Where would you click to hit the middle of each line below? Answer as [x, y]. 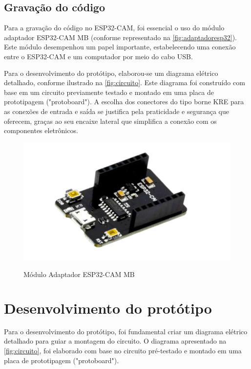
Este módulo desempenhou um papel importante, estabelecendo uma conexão [120, 47]
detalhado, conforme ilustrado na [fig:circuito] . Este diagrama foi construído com [125, 82]
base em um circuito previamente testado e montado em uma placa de [109, 92]
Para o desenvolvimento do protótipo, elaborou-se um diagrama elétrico [111, 73]
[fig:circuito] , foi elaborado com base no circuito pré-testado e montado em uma [123, 351]
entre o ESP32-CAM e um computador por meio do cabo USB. [98, 56]
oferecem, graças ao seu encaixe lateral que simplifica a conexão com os [110, 121]
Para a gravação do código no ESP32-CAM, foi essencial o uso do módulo [114, 28]
